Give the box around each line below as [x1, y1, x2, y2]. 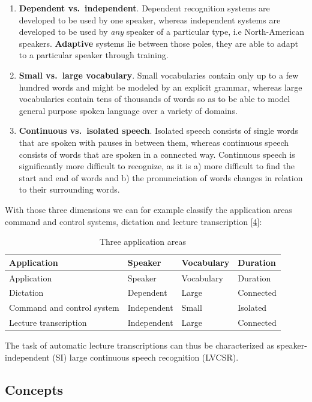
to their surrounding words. [19, 183, 120, 196]
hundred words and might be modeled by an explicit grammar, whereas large [19, 80, 302, 93]
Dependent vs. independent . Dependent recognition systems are [19, 2, 270, 14]
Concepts [5, 380, 64, 398]
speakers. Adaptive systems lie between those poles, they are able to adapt [19, 37, 298, 49]
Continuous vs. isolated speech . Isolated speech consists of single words [19, 124, 298, 137]
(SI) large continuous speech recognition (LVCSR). [52, 350, 239, 363]
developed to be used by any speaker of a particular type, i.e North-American [19, 25, 305, 38]
